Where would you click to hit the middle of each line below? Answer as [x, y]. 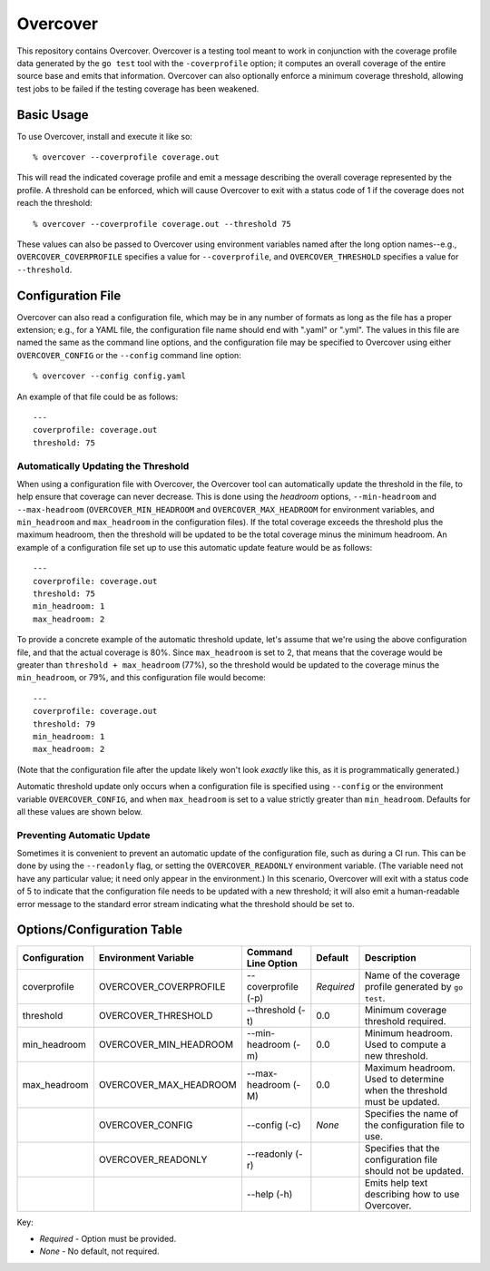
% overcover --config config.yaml [109, 376]
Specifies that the [402, 1148]
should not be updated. [414, 1170]
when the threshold [406, 1090]
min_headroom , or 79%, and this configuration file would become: [142, 678]
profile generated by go [414, 986]
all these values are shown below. [80, 811]
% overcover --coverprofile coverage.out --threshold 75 [162, 224]
